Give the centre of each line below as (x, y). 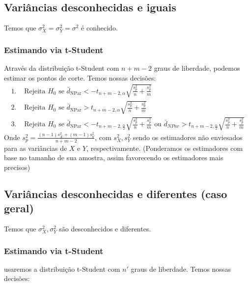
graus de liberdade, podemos (197, 68)
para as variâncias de (36, 148)
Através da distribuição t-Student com (62, 68)
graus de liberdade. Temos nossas (181, 269)
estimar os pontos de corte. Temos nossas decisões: (80, 77)
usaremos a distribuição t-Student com (62, 269)
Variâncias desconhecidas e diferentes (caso (116, 193)
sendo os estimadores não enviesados (188, 137)
